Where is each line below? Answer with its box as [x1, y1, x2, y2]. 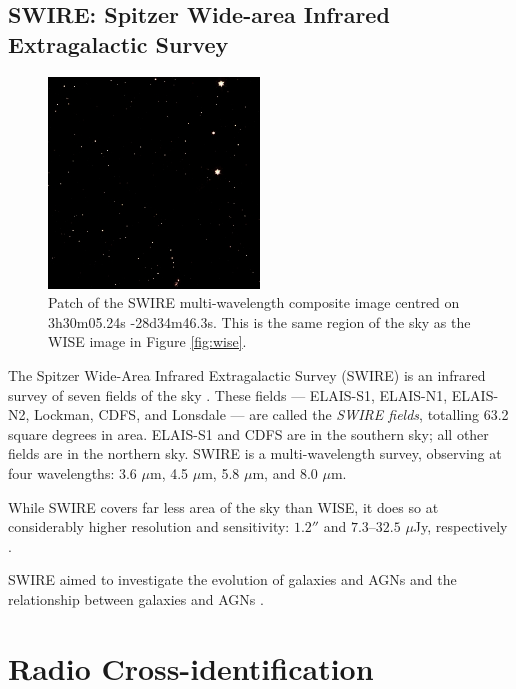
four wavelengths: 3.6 [8, 462, 137, 483]
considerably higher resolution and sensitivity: [8, 516, 290, 537]
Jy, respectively [413, 516, 508, 537]
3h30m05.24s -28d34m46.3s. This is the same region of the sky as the [48, 311, 471, 332]
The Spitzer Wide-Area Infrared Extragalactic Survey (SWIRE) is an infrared [8, 364, 486, 385]
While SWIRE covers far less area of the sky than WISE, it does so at [8, 496, 439, 517]
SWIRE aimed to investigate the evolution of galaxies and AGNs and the [8, 569, 457, 590]
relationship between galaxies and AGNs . [8, 588, 264, 609]
